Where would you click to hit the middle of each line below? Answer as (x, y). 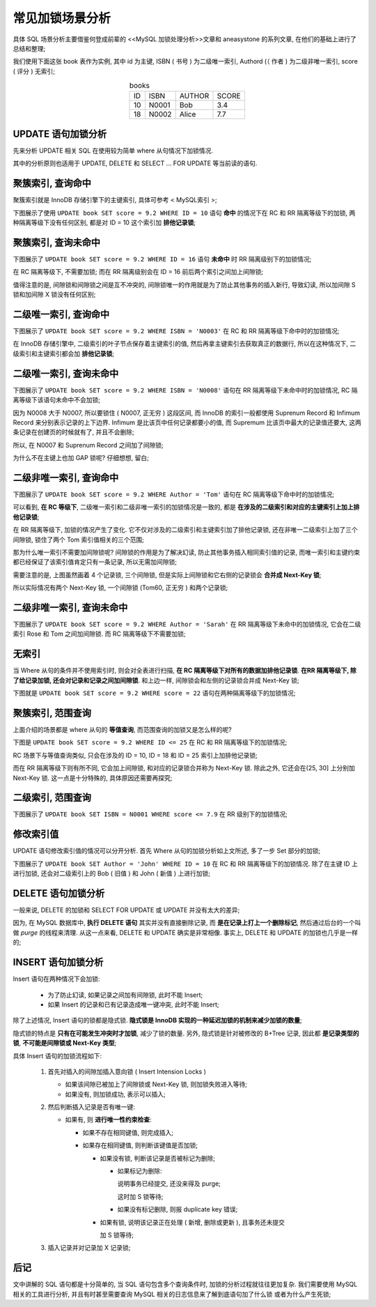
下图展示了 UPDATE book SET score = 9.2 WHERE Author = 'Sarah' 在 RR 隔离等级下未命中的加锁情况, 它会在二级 (187, 625)
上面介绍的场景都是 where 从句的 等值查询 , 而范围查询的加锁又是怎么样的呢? (123, 730)
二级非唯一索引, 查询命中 (66, 477)
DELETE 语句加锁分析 (59, 893)
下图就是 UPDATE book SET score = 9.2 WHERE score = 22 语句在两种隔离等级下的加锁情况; (154, 693)
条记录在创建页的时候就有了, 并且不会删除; (74, 432)
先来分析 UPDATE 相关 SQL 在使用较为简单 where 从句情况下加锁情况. (113, 151)
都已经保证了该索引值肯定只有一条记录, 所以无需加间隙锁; (95, 562)
